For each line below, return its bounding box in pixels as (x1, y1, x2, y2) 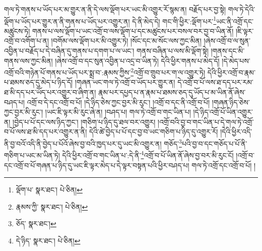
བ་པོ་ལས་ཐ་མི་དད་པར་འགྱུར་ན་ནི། (4, 126, 87, 137)
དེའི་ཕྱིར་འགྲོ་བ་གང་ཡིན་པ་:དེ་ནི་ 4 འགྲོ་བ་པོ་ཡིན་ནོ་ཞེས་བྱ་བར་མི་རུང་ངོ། (62, 148, 234, 160)
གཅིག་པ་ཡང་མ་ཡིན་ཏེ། (4, 149, 60, 160)
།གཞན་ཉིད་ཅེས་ (212, 96, 250, 107)
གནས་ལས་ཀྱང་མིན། (4, 55, 53, 66)
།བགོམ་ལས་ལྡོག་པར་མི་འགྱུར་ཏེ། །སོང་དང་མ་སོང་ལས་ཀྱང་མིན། (51, 35, 202, 46)
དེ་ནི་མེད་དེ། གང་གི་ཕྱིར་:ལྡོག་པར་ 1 (132, 14, 217, 26)
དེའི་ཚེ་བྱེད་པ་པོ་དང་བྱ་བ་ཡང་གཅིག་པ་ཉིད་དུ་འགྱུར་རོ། (89, 126, 218, 137)
